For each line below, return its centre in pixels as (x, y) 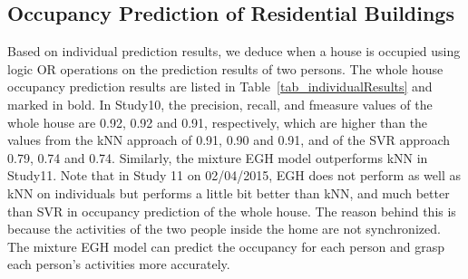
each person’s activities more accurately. (119, 264)
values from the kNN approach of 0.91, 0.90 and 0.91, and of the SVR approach (229, 140)
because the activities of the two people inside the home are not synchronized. (224, 229)
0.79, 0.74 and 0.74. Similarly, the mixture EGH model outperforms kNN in (218, 157)
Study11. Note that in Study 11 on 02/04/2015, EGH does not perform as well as (234, 175)
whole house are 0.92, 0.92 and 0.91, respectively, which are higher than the (218, 122)
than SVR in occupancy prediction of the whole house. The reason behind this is (232, 211)
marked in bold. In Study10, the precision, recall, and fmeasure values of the (220, 104)
